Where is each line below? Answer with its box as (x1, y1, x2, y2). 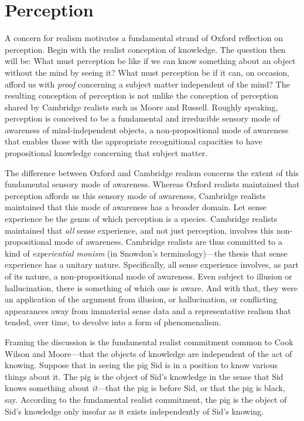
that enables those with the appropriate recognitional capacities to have (5, 135, 262, 147)
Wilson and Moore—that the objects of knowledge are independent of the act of (5, 347, 292, 359)
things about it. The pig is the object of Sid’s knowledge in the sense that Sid (5, 370, 283, 382)
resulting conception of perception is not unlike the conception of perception (5, 89, 278, 102)
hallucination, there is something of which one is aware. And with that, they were (5, 281, 298, 294)
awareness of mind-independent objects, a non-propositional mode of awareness (5, 123, 289, 136)
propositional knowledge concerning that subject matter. (5, 147, 208, 159)
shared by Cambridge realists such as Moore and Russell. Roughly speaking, (5, 100, 278, 113)
